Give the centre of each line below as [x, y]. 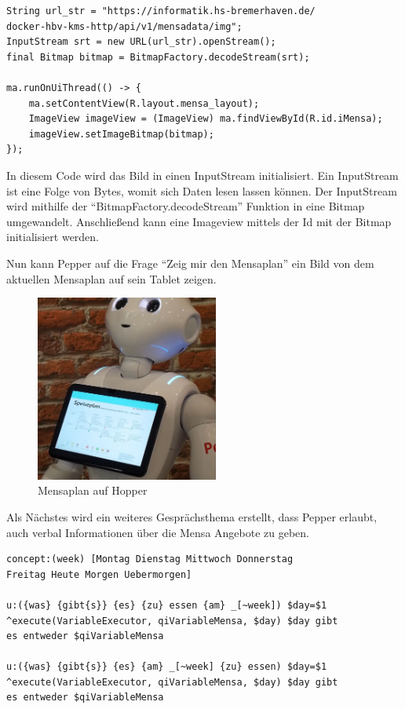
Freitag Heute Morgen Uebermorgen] [99, 574]
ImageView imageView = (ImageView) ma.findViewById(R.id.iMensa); [206, 119]
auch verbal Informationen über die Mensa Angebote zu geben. [158, 532]
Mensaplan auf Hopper [93, 490]
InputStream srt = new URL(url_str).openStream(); [141, 42]
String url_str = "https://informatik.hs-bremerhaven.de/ [161, 11]
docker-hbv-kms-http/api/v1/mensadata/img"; [124, 26]
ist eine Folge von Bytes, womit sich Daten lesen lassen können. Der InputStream [202, 190]
